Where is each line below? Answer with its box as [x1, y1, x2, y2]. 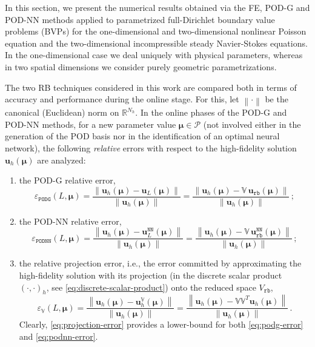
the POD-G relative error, [19, 174, 116, 187]
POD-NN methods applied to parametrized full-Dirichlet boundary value [5, 13, 275, 25]
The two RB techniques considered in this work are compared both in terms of [5, 81, 297, 93]
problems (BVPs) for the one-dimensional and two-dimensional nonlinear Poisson [5, 25, 307, 38]
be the [265, 93, 288, 105]
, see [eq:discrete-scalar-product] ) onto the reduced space [46, 280, 256, 293]
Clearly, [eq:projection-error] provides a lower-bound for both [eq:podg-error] [19, 318, 303, 331]
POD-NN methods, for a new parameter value [5, 117, 176, 130]
